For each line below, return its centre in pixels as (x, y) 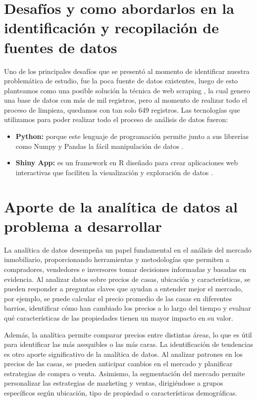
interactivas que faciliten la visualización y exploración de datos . (114, 172)
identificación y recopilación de (112, 28)
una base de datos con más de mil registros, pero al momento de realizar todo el (126, 100)
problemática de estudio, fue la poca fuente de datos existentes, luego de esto (121, 81)
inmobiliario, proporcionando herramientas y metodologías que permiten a (117, 259)
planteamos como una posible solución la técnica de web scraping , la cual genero (127, 90)
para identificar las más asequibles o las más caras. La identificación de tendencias (128, 344)
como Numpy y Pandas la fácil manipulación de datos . (100, 146)
